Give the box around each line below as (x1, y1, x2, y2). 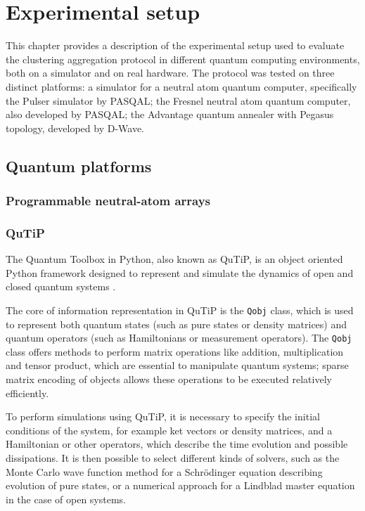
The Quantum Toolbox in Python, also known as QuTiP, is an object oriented (6, 252, 343, 266)
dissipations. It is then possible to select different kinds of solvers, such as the (6, 450, 340, 465)
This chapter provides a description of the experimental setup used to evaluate (6, 38, 345, 53)
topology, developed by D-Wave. (6, 120, 144, 135)
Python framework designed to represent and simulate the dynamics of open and (6, 265, 354, 280)
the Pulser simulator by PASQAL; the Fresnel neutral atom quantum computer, (6, 93, 351, 108)
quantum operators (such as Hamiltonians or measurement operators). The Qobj (6, 330, 352, 345)
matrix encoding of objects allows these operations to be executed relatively (6, 372, 332, 386)
